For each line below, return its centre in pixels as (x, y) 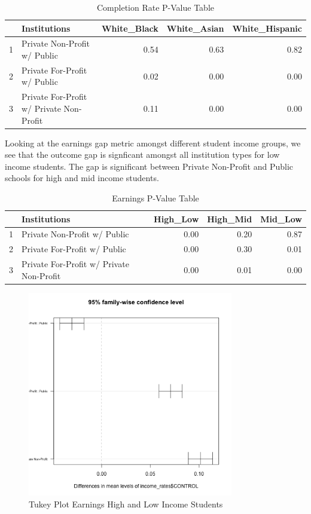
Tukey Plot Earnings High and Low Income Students (126, 504)
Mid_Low (281, 218)
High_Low (176, 218)
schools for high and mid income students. (82, 178)
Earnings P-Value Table (155, 198)
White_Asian (195, 28)
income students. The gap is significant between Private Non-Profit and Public (149, 166)
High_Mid (230, 218)
